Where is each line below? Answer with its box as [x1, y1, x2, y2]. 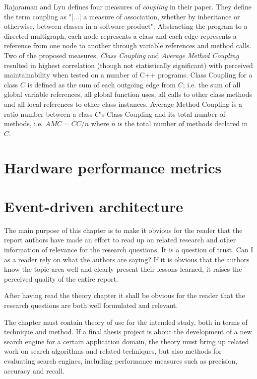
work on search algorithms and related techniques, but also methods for [4, 346, 222, 356]
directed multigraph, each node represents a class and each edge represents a [4, 30, 237, 41]
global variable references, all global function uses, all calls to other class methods [4, 89, 253, 99]
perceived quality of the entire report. [4, 273, 119, 284]
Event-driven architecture [4, 196, 184, 216]
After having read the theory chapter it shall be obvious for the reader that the [4, 290, 245, 301]
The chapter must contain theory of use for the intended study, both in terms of [4, 316, 248, 327]
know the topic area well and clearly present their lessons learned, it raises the [4, 264, 242, 274]
